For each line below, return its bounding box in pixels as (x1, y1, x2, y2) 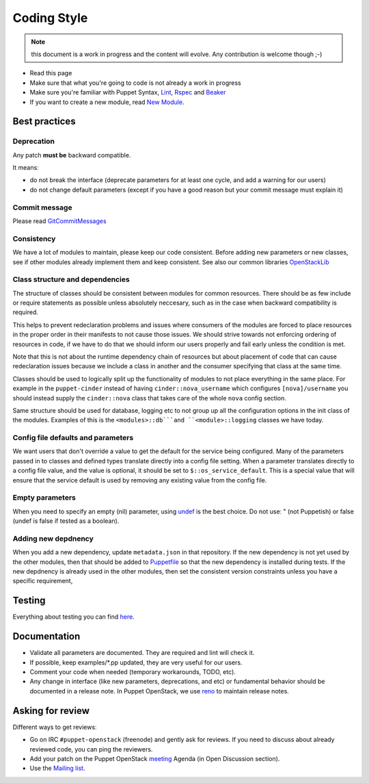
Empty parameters (12, 493, 77, 502)
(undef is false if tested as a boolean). (12, 517, 120, 525)
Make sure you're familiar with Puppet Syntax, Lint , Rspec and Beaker (29, 88, 226, 97)
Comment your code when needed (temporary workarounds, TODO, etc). (29, 668, 236, 676)
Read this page (29, 69, 72, 77)
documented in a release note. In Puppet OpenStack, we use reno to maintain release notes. (29, 686, 290, 695)
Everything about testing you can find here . (12, 613, 135, 621)
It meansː (12, 164, 39, 172)
